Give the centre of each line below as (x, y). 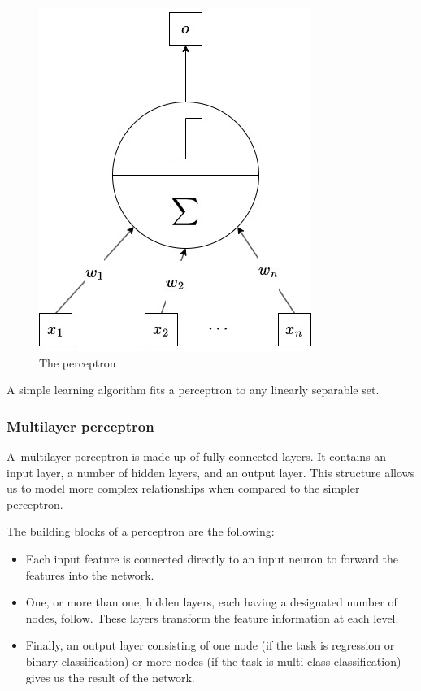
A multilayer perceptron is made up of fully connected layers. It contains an (197, 456)
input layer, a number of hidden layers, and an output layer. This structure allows (211, 472)
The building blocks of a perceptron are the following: (141, 531)
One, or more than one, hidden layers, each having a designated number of (211, 602)
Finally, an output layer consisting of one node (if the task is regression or (210, 645)
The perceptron (78, 362)
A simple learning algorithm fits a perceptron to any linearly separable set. (193, 390)
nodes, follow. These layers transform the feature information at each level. (212, 617)
